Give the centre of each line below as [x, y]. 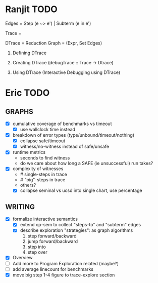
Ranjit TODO [32, 9]
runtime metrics [29, 152]
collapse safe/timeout [43, 141]
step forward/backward [52, 236]
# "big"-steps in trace [43, 180]
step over [38, 252]
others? [28, 185]
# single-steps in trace [43, 174]
